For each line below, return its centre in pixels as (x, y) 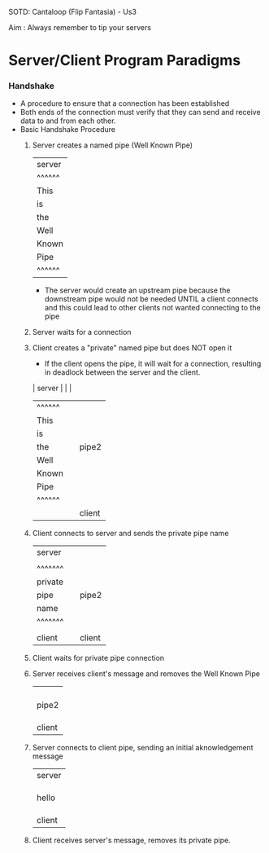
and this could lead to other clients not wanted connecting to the (153, 308)
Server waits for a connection (82, 332)
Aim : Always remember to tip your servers (80, 27)
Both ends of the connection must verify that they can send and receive (141, 112)
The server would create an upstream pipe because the (137, 290)
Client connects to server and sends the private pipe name (130, 534)
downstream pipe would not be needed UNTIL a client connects (151, 299)
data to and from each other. (68, 121)
